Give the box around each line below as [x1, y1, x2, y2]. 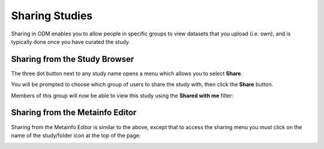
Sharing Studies [11, 9, 93, 22]
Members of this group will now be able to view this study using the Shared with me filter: [11, 92, 234, 99]
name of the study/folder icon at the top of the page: [11, 132, 141, 139]
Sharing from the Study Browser [11, 54, 134, 64]
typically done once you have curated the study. [11, 38, 130, 45]
